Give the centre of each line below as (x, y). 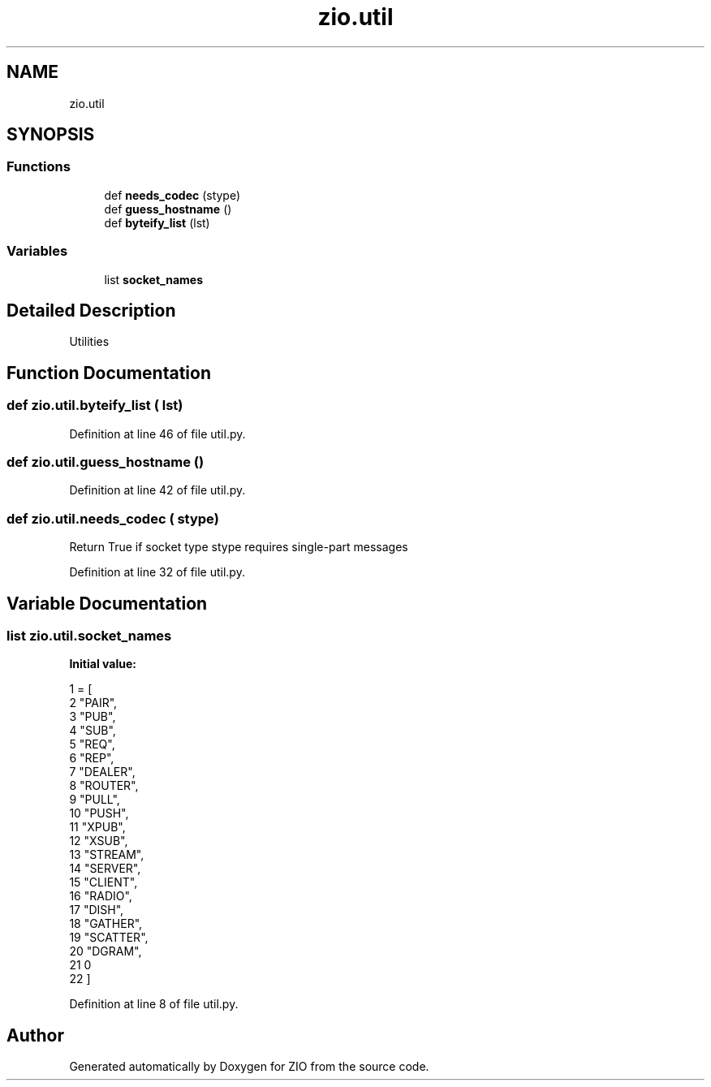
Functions (39, 167)
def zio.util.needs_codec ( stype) (113, 518)
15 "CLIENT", (103, 882)
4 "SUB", (93, 731)
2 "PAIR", (93, 703)
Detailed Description (91, 310)
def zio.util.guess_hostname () (106, 462)
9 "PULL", (95, 800)
